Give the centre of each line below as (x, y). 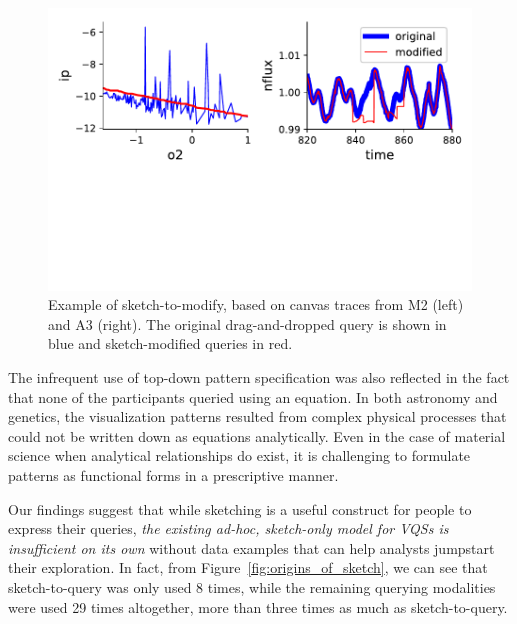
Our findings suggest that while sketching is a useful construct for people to (240, 508)
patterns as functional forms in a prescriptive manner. (173, 475)
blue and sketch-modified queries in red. (170, 343)
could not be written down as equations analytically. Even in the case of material (257, 435)
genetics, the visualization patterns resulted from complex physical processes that (257, 416)
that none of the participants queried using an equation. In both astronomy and (253, 396)
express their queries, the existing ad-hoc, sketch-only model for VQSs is (228, 528)
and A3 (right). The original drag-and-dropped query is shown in (247, 323)
